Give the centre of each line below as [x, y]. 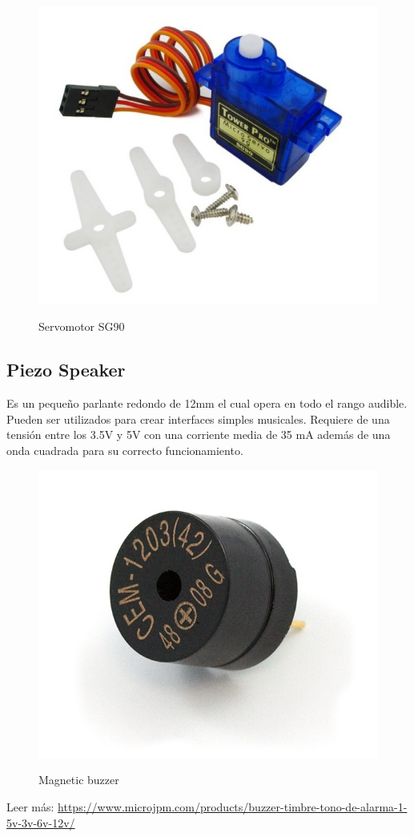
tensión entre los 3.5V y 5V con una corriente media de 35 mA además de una [199, 435]
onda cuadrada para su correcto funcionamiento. [125, 451]
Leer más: [30, 807]
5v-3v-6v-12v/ [41, 822]
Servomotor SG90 [82, 326]
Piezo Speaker [66, 370]
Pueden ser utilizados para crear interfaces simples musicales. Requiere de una [198, 418]
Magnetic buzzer [79, 780]
